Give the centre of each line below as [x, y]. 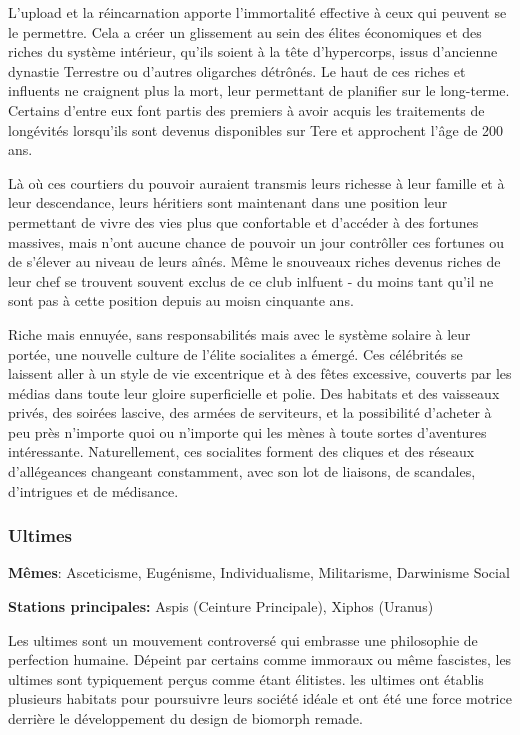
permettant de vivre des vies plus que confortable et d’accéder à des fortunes [243, 221]
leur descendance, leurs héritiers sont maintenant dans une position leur [228, 202]
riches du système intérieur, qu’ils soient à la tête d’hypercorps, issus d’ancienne [253, 51]
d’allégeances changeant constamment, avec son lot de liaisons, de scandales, [242, 471]
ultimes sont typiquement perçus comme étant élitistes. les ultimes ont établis [246, 678]
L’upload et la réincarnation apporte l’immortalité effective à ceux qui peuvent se [257, 12]
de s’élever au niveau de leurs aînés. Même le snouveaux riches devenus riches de [254, 261]
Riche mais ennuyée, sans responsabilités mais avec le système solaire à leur [239, 333]
